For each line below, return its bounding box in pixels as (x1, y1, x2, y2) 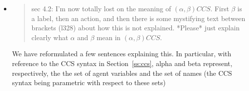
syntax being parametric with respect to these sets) (12, 77, 166, 88)
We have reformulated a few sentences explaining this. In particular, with (12, 48, 231, 59)
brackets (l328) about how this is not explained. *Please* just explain (31, 23, 240, 33)
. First (210, 3, 229, 13)
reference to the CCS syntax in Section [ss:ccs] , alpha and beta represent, (12, 58, 232, 68)
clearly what (31, 32, 68, 42)
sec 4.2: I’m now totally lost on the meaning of (31, 3, 171, 13)
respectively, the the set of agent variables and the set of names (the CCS (12, 68, 232, 78)
